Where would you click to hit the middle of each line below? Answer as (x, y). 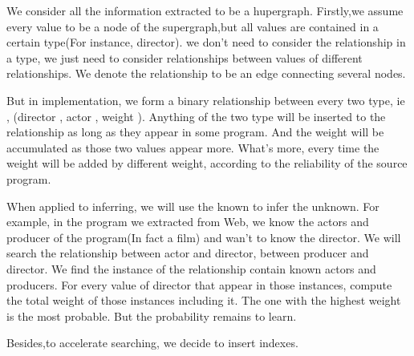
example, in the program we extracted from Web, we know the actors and (188, 222)
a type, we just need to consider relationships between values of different (185, 57)
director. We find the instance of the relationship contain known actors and (191, 268)
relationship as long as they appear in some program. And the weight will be (195, 132)
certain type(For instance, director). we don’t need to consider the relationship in (206, 42)
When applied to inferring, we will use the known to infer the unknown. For (193, 206)
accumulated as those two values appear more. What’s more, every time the (193, 147)
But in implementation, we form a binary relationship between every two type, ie (206, 100)
